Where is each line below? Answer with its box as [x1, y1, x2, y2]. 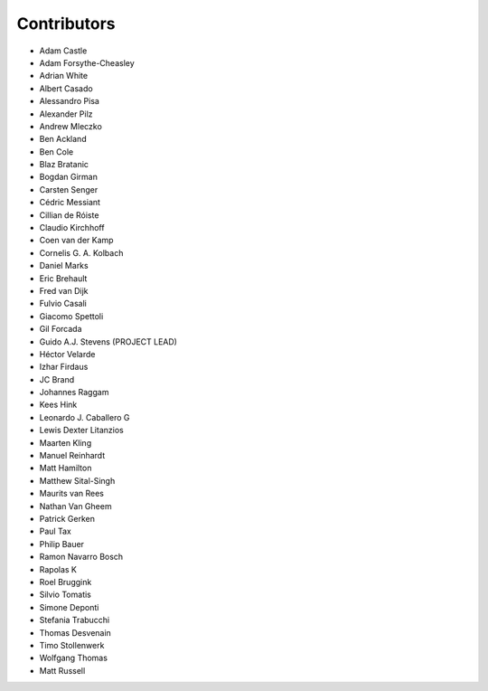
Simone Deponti [39, 601, 99, 612]
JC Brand [39, 374, 75, 384]
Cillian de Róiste [39, 209, 99, 221]
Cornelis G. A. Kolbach [39, 247, 124, 258]
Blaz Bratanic [39, 159, 89, 170]
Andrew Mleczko [39, 120, 103, 131]
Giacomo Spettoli [39, 310, 104, 321]
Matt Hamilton [39, 462, 92, 474]
